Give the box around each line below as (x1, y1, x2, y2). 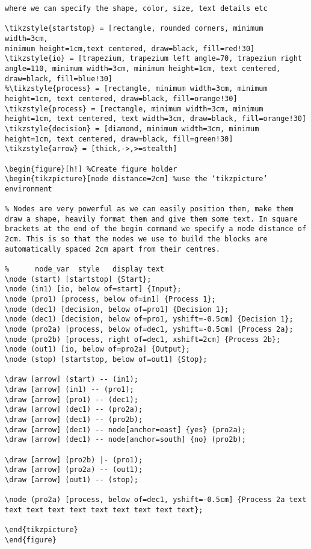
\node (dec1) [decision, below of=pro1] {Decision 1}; (5, 305, 229, 314)
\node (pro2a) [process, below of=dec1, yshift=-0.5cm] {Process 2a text (5, 495, 307, 504)
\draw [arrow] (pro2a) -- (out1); (5, 465, 143, 474)
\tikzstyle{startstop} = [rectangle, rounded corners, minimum (5, 24, 263, 33)
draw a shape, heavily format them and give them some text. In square (5, 214, 298, 223)
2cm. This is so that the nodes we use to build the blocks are (5, 235, 268, 244)
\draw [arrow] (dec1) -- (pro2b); (5, 415, 143, 424)
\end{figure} (5, 535, 57, 544)
